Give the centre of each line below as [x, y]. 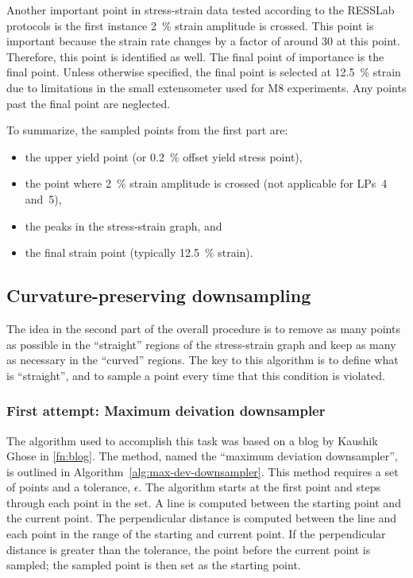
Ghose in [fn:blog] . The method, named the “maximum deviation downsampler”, [202, 456]
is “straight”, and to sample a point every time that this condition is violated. [196, 375]
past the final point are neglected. [89, 103]
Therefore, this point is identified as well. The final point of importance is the [195, 56]
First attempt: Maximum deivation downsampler [166, 411]
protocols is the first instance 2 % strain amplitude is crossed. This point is [190, 25]
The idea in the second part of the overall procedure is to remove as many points [203, 328]
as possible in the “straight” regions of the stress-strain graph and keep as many [201, 344]
